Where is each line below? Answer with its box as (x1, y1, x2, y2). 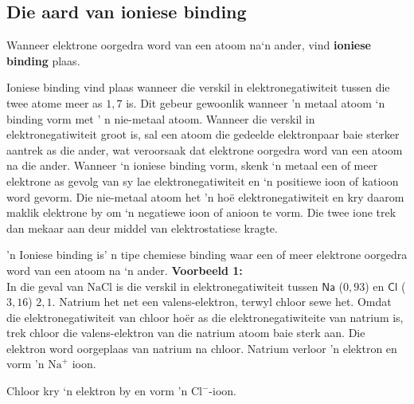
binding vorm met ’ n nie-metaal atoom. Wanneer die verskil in (6, 110, 315, 127)
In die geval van (6, 277, 84, 294)
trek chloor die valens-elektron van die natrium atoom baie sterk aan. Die (6, 324, 365, 341)
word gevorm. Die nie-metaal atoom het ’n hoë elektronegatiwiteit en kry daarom (6, 188, 404, 205)
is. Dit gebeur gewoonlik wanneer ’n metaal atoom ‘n (126, 94, 385, 111)
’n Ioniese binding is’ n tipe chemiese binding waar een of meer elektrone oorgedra (6, 246, 408, 263)
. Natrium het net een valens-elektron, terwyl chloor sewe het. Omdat (52, 293, 392, 310)
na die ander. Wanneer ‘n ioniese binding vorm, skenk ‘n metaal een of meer (6, 157, 378, 174)
